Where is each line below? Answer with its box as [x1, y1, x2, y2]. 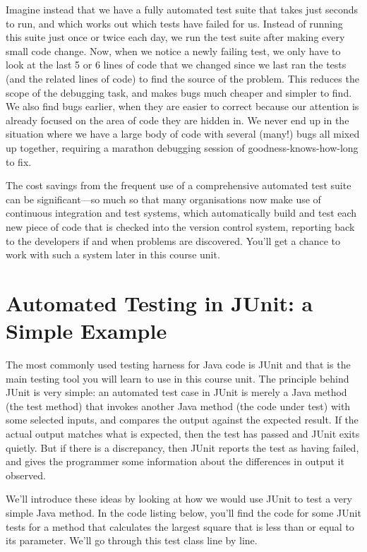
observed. [6, 467, 46, 482]
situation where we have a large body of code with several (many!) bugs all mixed [6, 126, 360, 141]
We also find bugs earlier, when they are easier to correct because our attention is [6, 99, 359, 114]
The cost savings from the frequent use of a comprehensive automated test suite [6, 178, 351, 193]
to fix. [6, 154, 32, 169]
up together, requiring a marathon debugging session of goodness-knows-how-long [6, 140, 359, 155]
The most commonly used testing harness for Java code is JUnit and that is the [6, 357, 351, 371]
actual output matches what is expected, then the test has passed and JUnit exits [6, 426, 360, 440]
